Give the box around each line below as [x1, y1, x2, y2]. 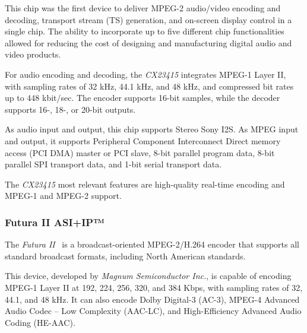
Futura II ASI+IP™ [5, 214, 105, 229]
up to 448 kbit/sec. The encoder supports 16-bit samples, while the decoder [5, 91, 280, 104]
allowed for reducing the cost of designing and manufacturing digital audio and [5, 36, 292, 49]
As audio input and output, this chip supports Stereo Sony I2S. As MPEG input [5, 123, 299, 135]
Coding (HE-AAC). [5, 316, 75, 328]
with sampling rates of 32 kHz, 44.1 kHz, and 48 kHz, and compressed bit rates [5, 80, 294, 92]
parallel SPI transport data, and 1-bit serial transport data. [5, 158, 222, 170]
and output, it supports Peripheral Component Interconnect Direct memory [5, 134, 281, 147]
